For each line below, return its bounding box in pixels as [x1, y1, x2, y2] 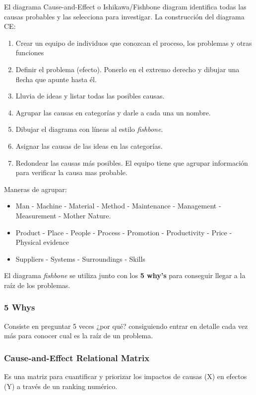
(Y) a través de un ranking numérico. [4, 381, 118, 391]
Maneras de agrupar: [4, 184, 67, 194]
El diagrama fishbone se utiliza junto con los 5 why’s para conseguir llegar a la [4, 270, 246, 281]
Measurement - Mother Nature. [15, 210, 111, 220]
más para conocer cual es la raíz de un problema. [4, 330, 153, 341]
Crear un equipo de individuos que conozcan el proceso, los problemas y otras [15, 37, 252, 48]
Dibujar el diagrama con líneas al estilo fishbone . [15, 124, 163, 134]
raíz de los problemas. [4, 280, 70, 290]
